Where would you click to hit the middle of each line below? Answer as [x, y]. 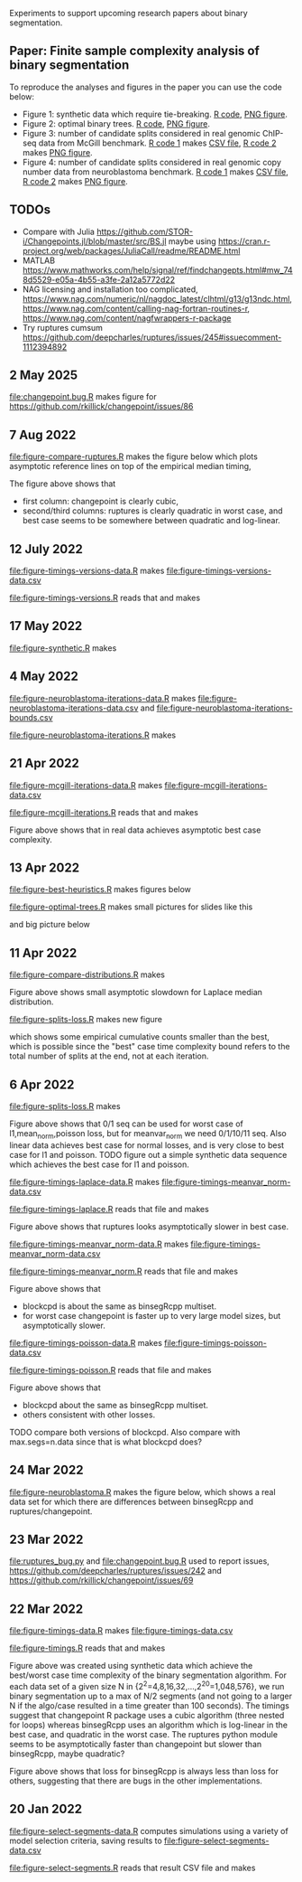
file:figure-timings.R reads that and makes [87, 1648]
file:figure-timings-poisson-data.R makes [86, 1342]
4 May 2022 [44, 677]
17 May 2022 [46, 626]
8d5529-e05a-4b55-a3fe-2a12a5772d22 [99, 279]
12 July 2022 [46, 549]
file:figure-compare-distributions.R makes [87, 974]
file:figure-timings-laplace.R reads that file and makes [109, 1209]
